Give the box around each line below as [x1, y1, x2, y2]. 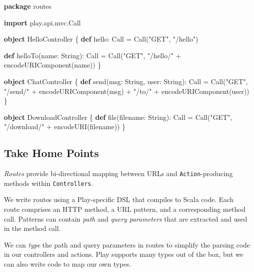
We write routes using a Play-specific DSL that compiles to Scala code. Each [4, 194, 234, 204]
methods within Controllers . [4, 178, 93, 188]
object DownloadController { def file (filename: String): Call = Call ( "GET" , [4, 112, 233, 122]
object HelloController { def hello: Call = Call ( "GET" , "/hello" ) [4, 34, 198, 44]
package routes [4, 1, 52, 11]
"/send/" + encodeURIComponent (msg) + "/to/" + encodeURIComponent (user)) [4, 86, 250, 96]
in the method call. [4, 223, 61, 233]
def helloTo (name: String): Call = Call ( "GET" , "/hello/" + [4, 50, 181, 60]
